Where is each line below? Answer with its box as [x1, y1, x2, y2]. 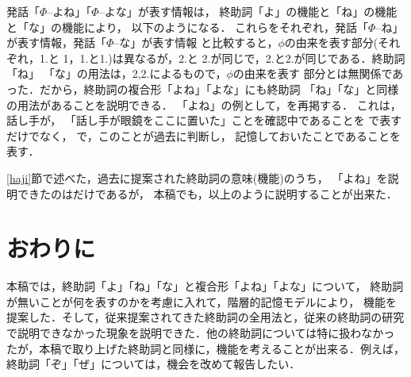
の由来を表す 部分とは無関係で [232, 65, 393, 82]
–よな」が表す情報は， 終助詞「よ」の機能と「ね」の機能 [98, 3, 398, 19]
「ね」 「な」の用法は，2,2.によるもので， [6, 65, 227, 82]
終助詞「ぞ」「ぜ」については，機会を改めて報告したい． [6, 356, 301, 372]
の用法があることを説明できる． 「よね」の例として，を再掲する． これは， [6, 96, 401, 113]
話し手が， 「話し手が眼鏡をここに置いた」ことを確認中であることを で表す [6, 112, 402, 129]
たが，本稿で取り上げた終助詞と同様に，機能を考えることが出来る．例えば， [6, 340, 405, 356]
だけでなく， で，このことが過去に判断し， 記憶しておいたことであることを [6, 127, 401, 144]
